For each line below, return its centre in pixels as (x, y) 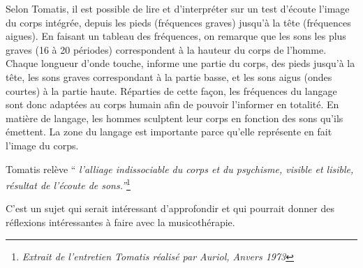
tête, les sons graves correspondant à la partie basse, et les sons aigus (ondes (169, 76)
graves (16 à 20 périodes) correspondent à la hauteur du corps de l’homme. (166, 49)
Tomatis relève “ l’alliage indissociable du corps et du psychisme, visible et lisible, (180, 169)
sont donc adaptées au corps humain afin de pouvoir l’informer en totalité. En (172, 104)
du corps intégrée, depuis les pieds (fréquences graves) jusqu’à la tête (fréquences (178, 22)
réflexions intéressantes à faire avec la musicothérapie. (120, 222)
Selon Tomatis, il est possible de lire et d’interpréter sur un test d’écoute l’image (178, 8)
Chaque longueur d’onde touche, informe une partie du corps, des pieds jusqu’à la (180, 63)
